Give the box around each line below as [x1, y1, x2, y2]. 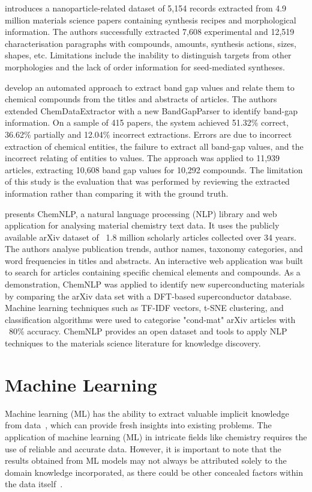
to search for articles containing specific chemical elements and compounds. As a [5, 266, 301, 278]
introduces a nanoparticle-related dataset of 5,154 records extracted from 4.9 [5, 2, 287, 14]
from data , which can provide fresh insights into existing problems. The [5, 419, 272, 431]
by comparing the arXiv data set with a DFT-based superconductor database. [5, 289, 292, 302]
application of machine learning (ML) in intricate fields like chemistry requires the [5, 430, 307, 443]
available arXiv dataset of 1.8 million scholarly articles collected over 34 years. [5, 230, 296, 243]
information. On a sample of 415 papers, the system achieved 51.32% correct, [5, 116, 289, 129]
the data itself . [5, 478, 63, 490]
